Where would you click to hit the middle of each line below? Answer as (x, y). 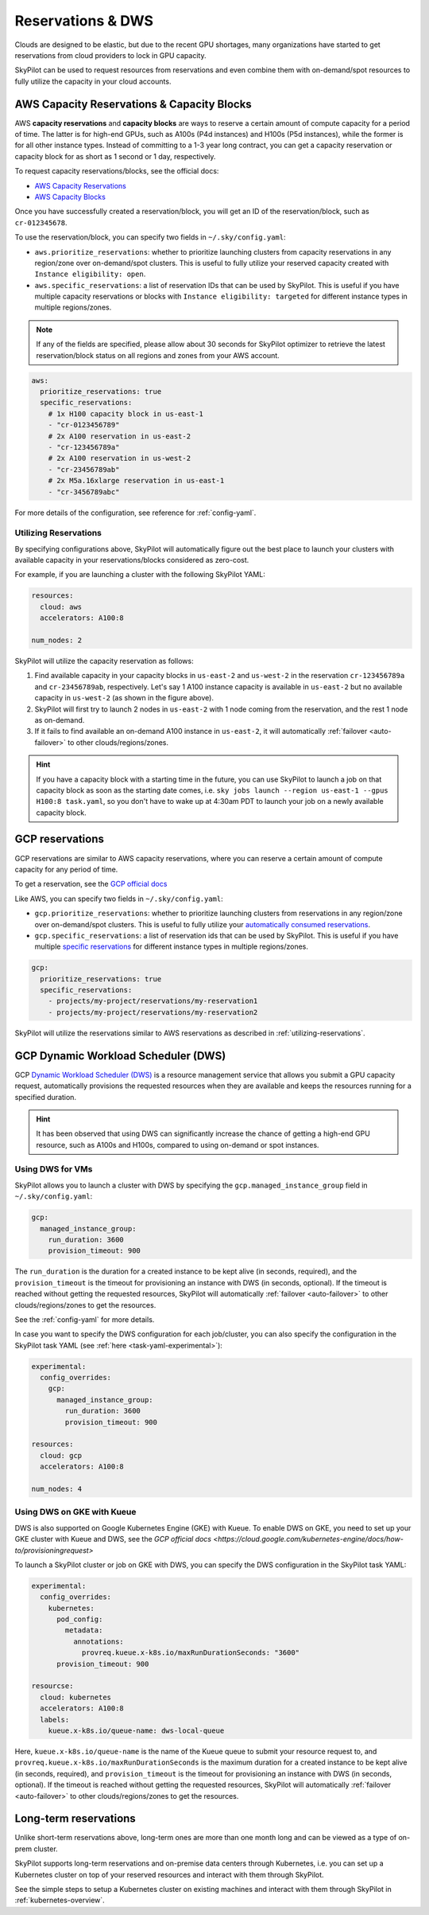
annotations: (99, 1641)
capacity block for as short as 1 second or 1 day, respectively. (115, 156)
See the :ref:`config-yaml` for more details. (85, 1319)
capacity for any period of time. (66, 869)
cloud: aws (61, 606)
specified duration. (46, 1097)
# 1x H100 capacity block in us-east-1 (126, 413)
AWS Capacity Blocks (70, 197)
